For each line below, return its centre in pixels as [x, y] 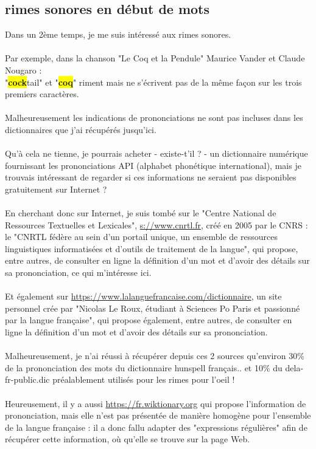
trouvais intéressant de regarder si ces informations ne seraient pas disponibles [151, 177]
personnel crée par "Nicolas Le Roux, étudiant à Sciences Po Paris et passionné [153, 308]
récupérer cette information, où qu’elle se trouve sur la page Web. [128, 439]
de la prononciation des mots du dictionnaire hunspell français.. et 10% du [144, 367]
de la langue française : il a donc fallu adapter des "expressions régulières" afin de [156, 427]
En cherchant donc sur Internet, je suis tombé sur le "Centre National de [141, 213]
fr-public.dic [27, 379]
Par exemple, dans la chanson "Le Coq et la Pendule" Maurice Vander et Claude [155, 58]
